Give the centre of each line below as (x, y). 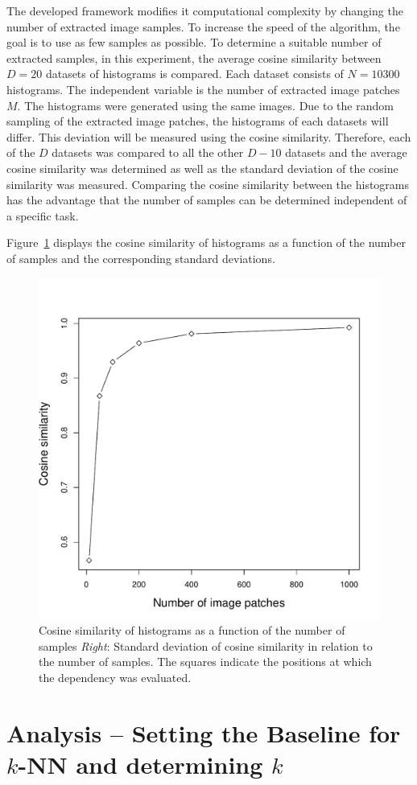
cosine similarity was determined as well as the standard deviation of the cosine (202, 168)
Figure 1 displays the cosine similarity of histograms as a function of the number (206, 242)
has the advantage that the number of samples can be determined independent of (207, 200)
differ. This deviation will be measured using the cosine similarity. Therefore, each (209, 136)
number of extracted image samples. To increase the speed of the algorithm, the (203, 26)
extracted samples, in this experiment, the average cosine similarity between (194, 58)
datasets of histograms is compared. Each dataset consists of (194, 74)
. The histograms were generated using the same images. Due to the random (205, 105)
